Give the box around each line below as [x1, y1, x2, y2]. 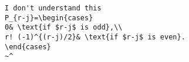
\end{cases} [5, 42, 51, 51]
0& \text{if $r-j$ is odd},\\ [5, 23, 123, 32]
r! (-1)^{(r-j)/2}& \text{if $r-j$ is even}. [5, 32, 185, 41]
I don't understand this [5, 4, 102, 12]
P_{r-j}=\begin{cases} [5, 13, 93, 22]
